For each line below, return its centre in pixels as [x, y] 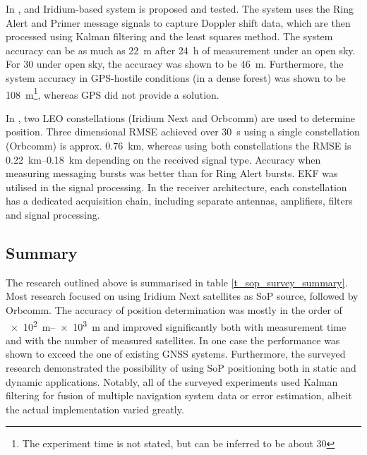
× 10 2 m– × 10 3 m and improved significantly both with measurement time [178, 325]
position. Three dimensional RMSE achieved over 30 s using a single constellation [183, 132]
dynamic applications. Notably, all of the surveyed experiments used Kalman [172, 381]
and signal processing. [53, 214]
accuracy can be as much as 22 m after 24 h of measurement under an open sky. [181, 50]
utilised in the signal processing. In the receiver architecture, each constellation [176, 187]
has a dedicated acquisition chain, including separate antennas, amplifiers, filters [179, 201]
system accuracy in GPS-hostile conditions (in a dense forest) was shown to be [176, 77]
